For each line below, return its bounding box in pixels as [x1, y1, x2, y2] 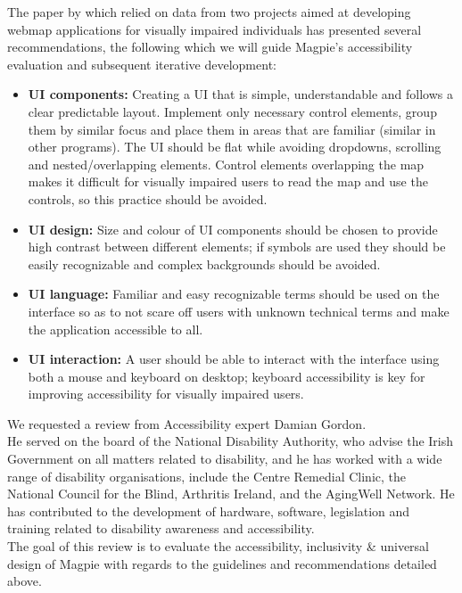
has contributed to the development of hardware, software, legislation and [7, 501, 410, 520]
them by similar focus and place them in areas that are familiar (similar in [28, 119, 436, 138]
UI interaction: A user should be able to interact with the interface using [28, 350, 440, 368]
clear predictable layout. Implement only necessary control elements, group [28, 102, 437, 120]
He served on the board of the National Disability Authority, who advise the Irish [7, 432, 454, 450]
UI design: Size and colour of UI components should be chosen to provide [28, 219, 438, 238]
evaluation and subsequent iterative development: [7, 54, 276, 73]
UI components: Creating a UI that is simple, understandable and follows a [28, 85, 454, 103]
